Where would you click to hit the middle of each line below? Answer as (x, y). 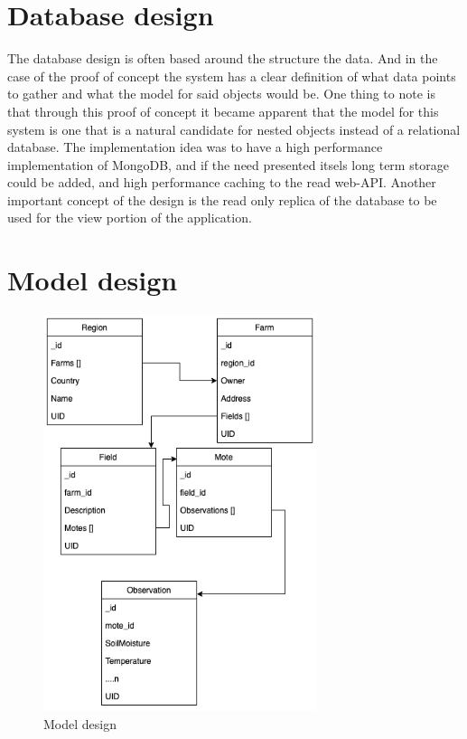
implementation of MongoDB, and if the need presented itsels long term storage (228, 164)
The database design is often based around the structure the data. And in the (223, 58)
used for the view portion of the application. (130, 218)
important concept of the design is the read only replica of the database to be (222, 199)
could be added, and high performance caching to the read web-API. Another (222, 182)
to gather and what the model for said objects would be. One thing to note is (221, 94)
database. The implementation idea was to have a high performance (195, 147)
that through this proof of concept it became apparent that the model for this (223, 111)
